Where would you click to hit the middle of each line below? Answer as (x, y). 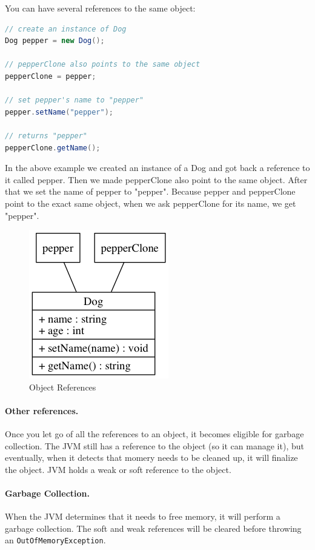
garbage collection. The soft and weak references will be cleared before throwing (153, 528)
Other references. (42, 410)
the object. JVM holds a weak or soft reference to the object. (118, 469)
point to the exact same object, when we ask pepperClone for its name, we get (151, 203)
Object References (63, 387)
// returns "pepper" (46, 136)
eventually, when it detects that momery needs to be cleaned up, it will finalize (151, 458)
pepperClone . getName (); (53, 148)
